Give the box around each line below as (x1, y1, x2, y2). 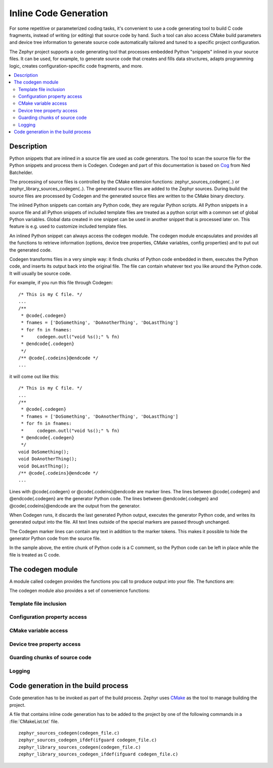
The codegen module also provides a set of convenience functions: (9, 587, 150, 594)
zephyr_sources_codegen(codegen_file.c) (18, 730, 120, 736)
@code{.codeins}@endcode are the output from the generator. (9, 502, 141, 508)
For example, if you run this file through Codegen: (9, 280, 113, 286)
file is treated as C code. (9, 551, 61, 558)
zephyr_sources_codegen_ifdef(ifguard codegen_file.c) (18, 737, 157, 743)
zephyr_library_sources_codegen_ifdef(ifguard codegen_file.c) (18, 751, 178, 757)
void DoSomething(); (18, 449, 69, 455)
